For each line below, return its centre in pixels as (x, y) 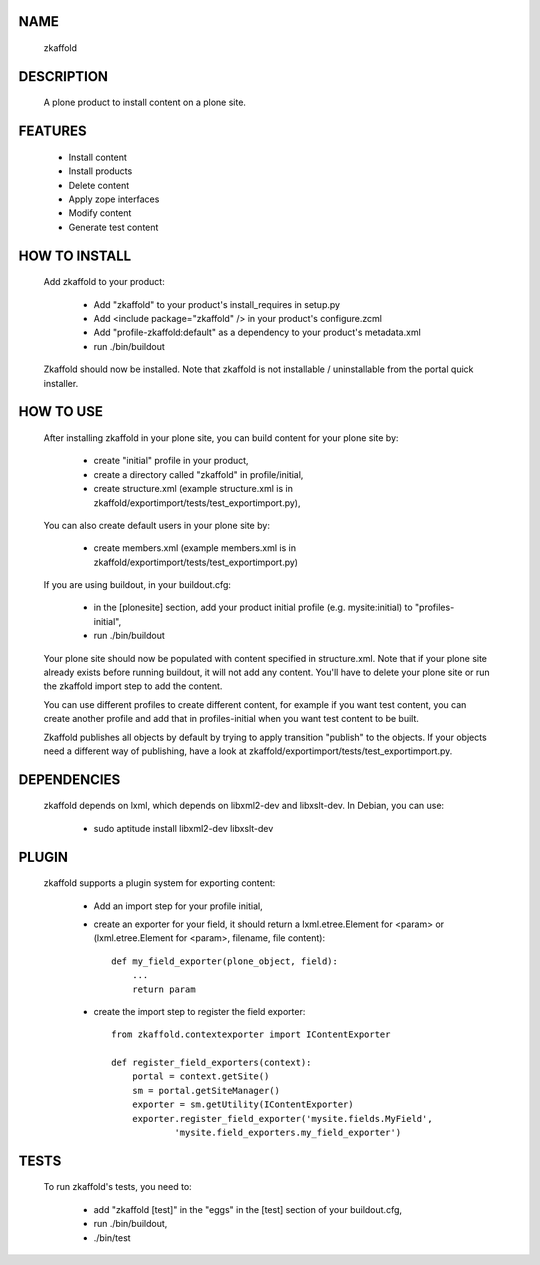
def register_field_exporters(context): (211, 1063)
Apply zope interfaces (114, 199)
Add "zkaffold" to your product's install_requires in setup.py (216, 304)
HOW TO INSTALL (75, 255)
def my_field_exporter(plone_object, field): (225, 961)
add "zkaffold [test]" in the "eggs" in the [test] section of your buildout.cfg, (248, 1209)
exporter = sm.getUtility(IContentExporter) (242, 1104)
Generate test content (113, 227)
